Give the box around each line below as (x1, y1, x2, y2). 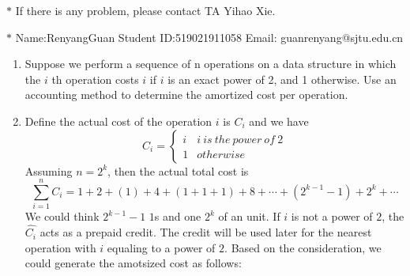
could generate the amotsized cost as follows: (24, 255, 242, 271)
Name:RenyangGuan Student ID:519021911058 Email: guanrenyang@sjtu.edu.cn (15, 28, 404, 45)
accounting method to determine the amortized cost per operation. (24, 86, 348, 103)
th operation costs (51, 70, 139, 87)
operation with (24, 239, 96, 255)
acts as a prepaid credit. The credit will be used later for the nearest (39, 224, 372, 240)
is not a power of (291, 208, 373, 225)
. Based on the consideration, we (224, 239, 382, 255)
